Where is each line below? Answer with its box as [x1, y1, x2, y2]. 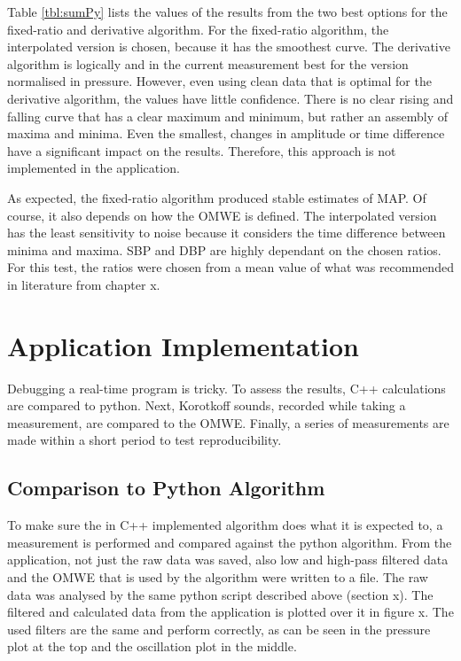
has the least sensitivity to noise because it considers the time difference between [7, 223, 446, 242]
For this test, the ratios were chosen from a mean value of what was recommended [7, 258, 454, 276]
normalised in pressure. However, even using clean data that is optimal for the [7, 72, 432, 90]
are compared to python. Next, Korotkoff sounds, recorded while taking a [7, 396, 406, 415]
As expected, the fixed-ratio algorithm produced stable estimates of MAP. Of [7, 188, 426, 206]
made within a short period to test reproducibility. [7, 431, 282, 449]
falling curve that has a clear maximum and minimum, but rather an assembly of [7, 106, 448, 125]
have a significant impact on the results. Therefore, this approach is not [7, 141, 396, 159]
